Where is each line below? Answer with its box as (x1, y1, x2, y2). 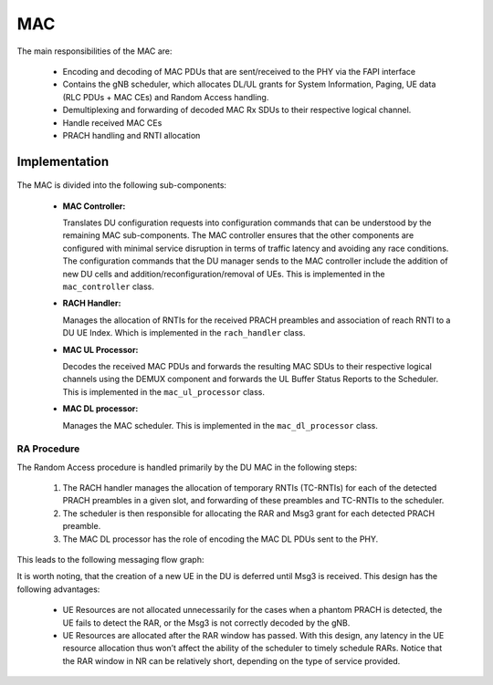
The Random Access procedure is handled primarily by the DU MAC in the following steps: (16, 462, 358, 472)
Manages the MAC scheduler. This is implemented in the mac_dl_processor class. (62, 420, 379, 431)
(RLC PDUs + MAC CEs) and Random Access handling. (62, 91, 269, 102)
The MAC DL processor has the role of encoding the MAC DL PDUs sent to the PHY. (62, 534, 379, 545)
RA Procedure (16, 442, 80, 455)
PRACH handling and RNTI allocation (62, 130, 201, 140)
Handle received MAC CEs (62, 117, 163, 128)
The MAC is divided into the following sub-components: (16, 180, 227, 191)
